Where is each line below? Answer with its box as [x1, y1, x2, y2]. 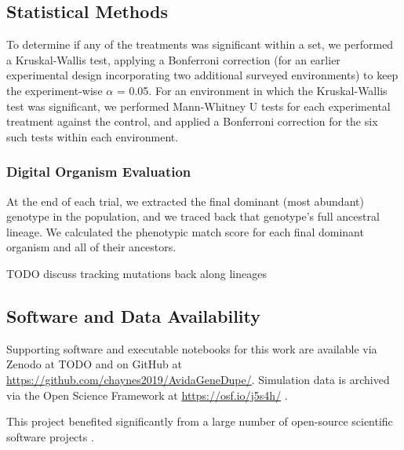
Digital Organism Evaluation [6, 162, 191, 181]
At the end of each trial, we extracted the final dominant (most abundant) [6, 192, 364, 209]
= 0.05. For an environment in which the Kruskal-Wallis [116, 82, 388, 98]
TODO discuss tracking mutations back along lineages [6, 265, 267, 281]
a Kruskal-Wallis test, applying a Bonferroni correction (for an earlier [6, 51, 340, 68]
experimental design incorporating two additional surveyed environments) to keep [6, 67, 399, 83]
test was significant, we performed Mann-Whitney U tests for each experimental [6, 97, 391, 114]
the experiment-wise [6, 82, 103, 98]
